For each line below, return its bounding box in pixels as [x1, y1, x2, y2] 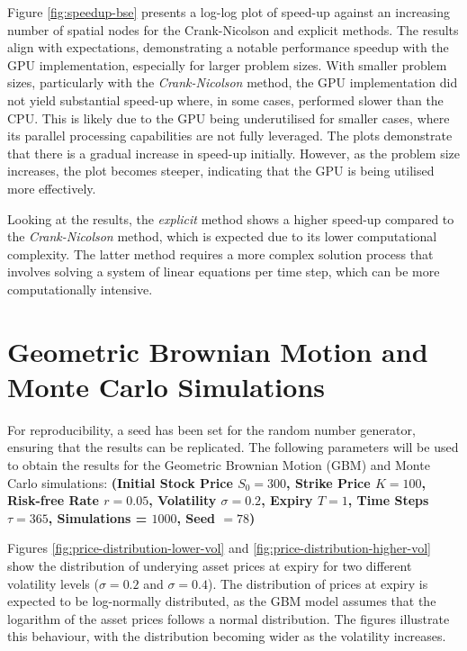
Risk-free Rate [7, 491, 99, 510]
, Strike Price [286, 473, 371, 492]
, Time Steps [347, 491, 429, 510]
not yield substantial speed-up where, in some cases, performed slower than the [7, 90, 444, 109]
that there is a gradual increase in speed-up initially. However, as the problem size [7, 143, 461, 162]
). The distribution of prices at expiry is [208, 574, 428, 592]
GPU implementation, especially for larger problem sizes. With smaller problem [7, 55, 447, 74]
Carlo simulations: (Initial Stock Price [7, 473, 233, 492]
